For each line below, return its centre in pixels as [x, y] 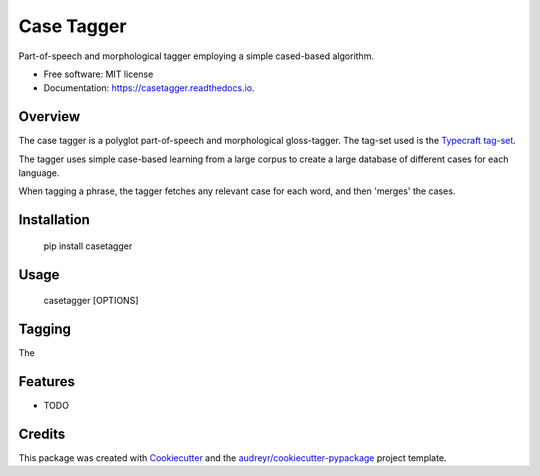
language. [39, 173]
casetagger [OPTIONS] [91, 301]
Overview [49, 116]
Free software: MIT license [98, 74]
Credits [42, 433]
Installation [54, 220]
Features [46, 381]
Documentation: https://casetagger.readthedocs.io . [149, 88]
